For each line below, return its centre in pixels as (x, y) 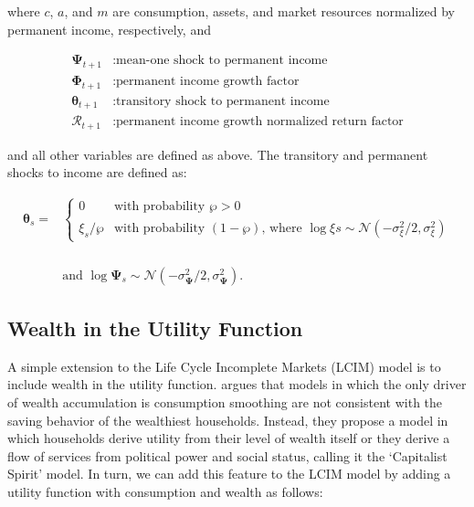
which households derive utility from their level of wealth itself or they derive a (229, 438)
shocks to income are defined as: (97, 172)
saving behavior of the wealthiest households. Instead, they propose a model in (228, 420)
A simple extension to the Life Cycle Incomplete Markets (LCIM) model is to (224, 366)
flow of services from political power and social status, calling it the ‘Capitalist (227, 455)
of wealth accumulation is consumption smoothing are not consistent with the (225, 402)
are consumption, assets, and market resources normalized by (284, 11)
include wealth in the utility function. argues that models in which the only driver (237, 384)
